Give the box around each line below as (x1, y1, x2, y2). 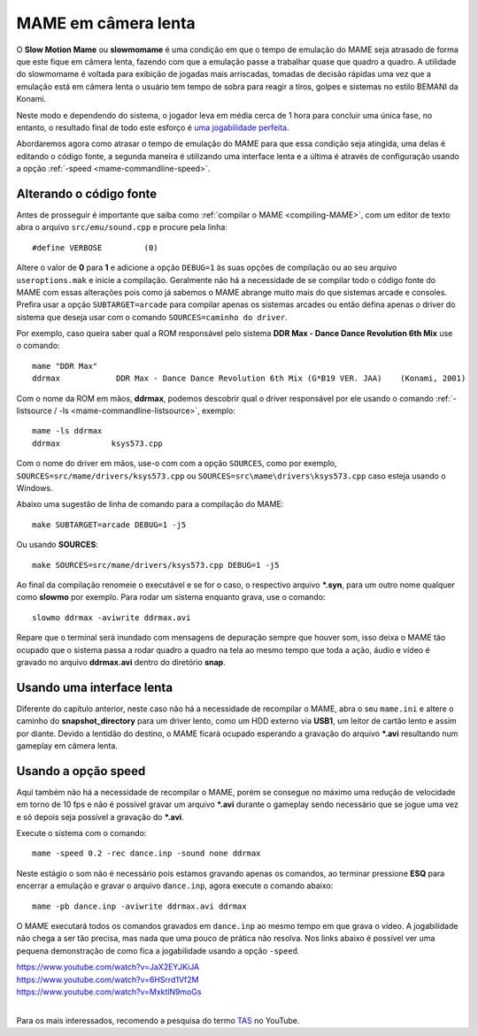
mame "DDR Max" (32, 361, 98, 371)
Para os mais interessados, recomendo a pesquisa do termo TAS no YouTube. (16, 1015, 300, 1025)
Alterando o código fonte (16, 186, 158, 201)
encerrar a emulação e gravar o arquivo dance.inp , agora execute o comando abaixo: (16, 880, 334, 891)
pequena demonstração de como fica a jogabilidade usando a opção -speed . (16, 945, 300, 955)
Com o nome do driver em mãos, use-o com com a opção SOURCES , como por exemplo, (16, 458, 337, 469)
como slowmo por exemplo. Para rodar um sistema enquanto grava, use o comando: (16, 592, 326, 602)
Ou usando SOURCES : (16, 540, 99, 550)
